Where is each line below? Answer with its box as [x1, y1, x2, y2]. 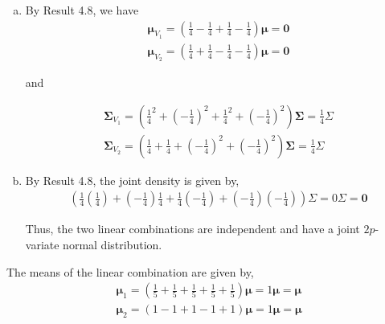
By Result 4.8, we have [25, 2, 139, 18]
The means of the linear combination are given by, [6, 263, 254, 280]
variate [25, 236, 59, 252]
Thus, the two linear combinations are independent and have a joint [25, 220, 360, 237]
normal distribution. [63, 236, 162, 252]
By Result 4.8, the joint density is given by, [25, 171, 240, 188]
